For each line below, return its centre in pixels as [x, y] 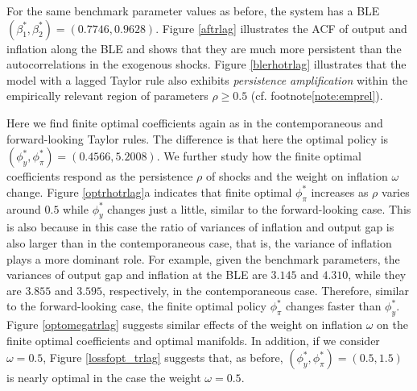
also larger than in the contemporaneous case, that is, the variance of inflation [199, 242]
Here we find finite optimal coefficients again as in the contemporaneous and [195, 122]
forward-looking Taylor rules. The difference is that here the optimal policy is [198, 138]
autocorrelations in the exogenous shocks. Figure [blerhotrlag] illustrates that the [206, 64]
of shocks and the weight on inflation [297, 176]
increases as [340, 191]
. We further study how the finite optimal [259, 156]
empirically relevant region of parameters [107, 96]
